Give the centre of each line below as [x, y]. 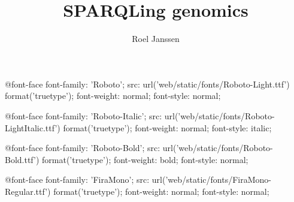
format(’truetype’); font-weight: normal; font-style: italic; [167, 127]
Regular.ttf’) [28, 191]
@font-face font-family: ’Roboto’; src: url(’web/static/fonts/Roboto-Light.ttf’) [147, 84]
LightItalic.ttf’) [33, 127]
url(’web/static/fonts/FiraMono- [211, 180]
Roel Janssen [156, 39]
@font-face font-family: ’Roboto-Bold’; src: [83, 148]
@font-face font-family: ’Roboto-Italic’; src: [84, 115]
